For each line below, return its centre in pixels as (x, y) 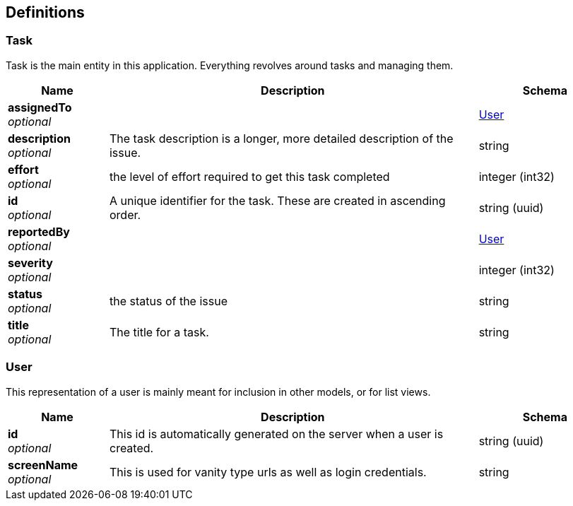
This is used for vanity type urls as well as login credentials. (268, 472)
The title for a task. (159, 332)
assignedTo (40, 107)
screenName (43, 465)
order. (125, 214)
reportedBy (39, 231)
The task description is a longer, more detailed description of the (281, 138)
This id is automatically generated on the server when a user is (276, 434)
